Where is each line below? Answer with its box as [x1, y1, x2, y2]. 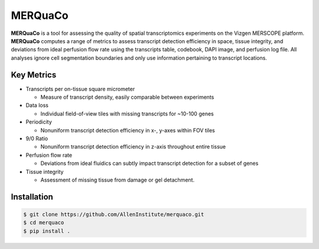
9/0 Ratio [25, 135, 48, 142]
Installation [11, 192, 53, 202]
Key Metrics [11, 70, 57, 80]
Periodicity [25, 118, 53, 125]
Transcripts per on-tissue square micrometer [25, 85, 135, 92]
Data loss [25, 102, 48, 109]
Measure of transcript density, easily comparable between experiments [40, 93, 214, 101]
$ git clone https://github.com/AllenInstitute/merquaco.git [23, 211, 204, 218]
